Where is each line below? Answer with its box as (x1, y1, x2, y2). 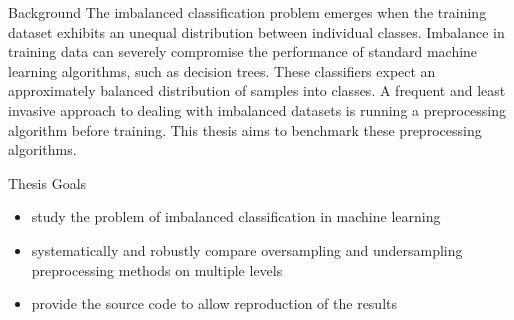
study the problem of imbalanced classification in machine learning (31, 206, 441, 227)
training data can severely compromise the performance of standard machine (8, 41, 478, 62)
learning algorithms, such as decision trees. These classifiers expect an (8, 60, 436, 81)
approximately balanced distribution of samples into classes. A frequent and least (8, 80, 506, 101)
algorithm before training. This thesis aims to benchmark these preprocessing (8, 119, 482, 140)
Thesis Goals (8, 172, 87, 193)
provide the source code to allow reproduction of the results (31, 293, 397, 314)
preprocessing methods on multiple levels (31, 259, 283, 280)
